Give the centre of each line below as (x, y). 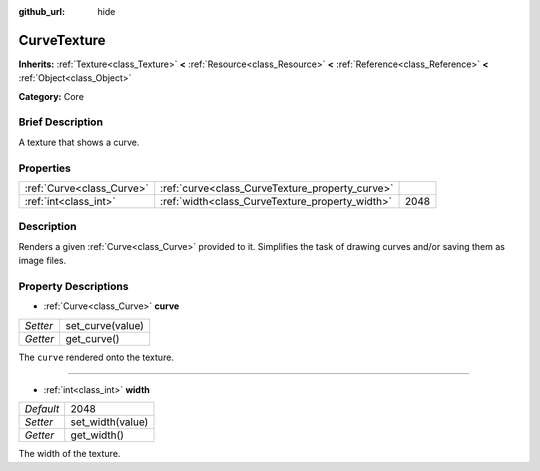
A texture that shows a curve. (79, 142)
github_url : (41, 11)
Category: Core (51, 96)
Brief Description (61, 122)
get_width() (97, 435)
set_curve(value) (105, 325)
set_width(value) (109, 422)
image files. (42, 261)
